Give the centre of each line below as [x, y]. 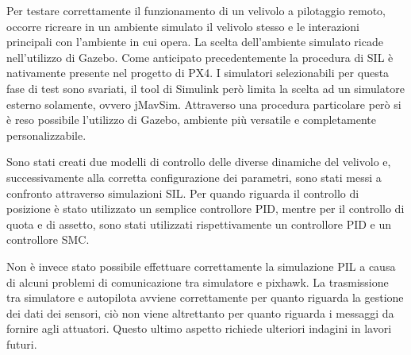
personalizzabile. [46, 135]
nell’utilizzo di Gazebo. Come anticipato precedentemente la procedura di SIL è [200, 57]
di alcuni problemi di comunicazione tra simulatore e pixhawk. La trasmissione [198, 282]
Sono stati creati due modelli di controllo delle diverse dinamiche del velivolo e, [199, 162]
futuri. [22, 343]
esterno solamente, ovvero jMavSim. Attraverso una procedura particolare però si [204, 104]
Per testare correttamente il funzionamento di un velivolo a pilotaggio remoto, [196, 10]
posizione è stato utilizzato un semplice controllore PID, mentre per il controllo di [205, 208]
